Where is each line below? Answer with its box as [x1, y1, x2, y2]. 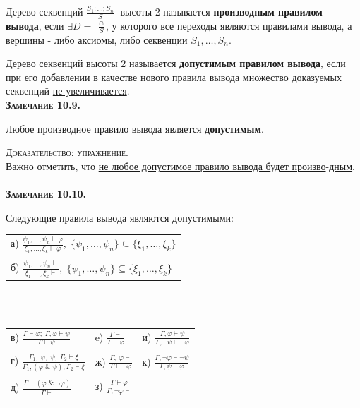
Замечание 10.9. [6, 97, 80, 112]
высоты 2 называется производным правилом [120, 4, 323, 18]
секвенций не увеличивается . [6, 83, 130, 98]
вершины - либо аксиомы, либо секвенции [6, 32, 188, 47]
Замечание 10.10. [6, 186, 87, 200]
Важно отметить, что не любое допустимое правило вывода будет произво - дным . [6, 158, 355, 173]
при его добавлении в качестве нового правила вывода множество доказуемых [6, 69, 342, 84]
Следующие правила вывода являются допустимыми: [6, 210, 234, 224]
